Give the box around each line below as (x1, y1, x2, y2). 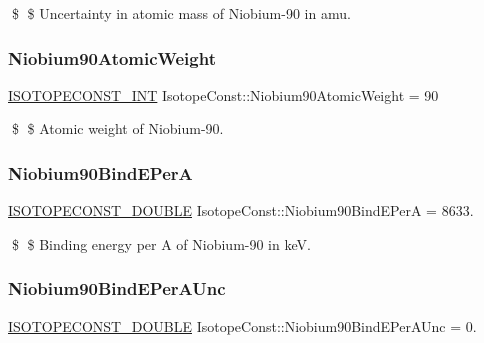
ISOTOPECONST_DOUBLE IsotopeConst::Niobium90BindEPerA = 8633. (8, 200, 474, 221)
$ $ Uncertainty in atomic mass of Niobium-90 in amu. (11, 3, 351, 23)
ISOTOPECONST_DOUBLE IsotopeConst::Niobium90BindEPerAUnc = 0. (8, 315, 477, 336)
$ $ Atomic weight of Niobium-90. (11, 118, 224, 139)
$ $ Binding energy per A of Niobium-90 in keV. (11, 233, 311, 254)
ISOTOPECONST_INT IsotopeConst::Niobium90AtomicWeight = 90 (8, 84, 439, 105)
